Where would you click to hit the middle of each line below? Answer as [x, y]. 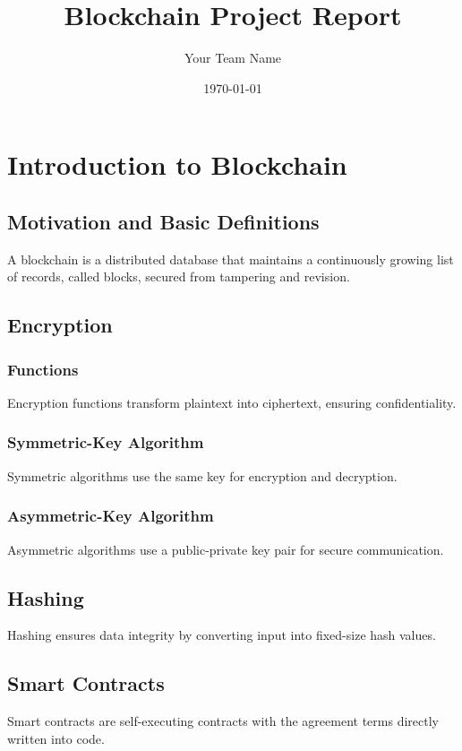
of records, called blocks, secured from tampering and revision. [179, 276]
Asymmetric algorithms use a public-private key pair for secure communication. [226, 549]
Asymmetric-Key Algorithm [111, 516]
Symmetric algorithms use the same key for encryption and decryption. [202, 475]
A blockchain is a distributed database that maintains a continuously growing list [231, 259]
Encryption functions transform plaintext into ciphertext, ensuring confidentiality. [232, 402]
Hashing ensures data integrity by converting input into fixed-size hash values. [222, 635]
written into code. [56, 738]
